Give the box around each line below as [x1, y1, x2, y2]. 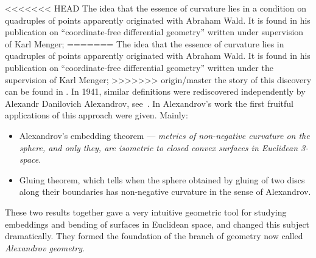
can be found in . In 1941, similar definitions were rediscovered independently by [5, 85, 306, 98]
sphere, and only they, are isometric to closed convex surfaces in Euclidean [19, 141, 298, 154]
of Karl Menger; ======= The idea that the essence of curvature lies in [5, 37, 284, 50]
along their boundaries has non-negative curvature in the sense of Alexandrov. [19, 185, 311, 198]
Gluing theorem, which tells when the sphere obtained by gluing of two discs [19, 173, 305, 186]
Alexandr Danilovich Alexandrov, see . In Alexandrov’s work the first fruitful [5, 97, 293, 109]
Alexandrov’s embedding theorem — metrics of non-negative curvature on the [19, 129, 310, 141]
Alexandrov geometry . [5, 241, 85, 254]
